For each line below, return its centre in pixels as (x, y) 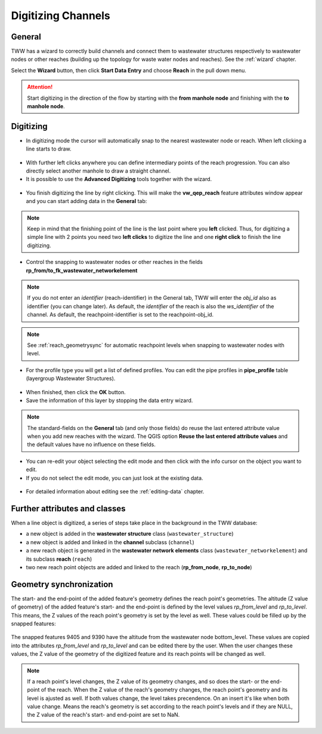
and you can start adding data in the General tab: (86, 201)
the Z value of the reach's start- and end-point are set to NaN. (103, 715)
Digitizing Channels (61, 16)
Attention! (40, 87)
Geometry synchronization (62, 584)
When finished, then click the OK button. (76, 392)
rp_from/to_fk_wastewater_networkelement (82, 270)
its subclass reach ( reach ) (59, 559)
